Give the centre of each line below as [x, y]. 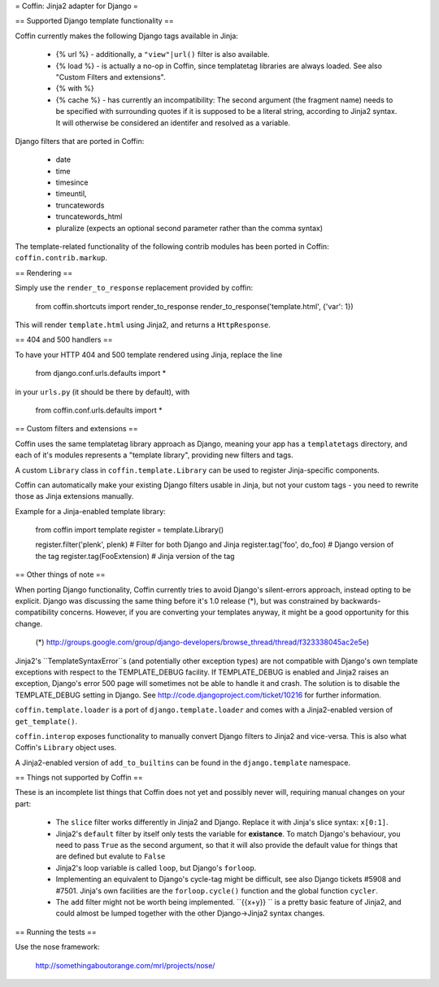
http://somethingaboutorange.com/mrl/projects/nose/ [125, 965]
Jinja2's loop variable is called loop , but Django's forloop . [156, 867]
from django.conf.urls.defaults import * [101, 373]
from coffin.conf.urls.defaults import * [99, 410]
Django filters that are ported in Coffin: [80, 141]
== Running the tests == [56, 932]
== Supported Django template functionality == [94, 21]
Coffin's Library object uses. [66, 748]
